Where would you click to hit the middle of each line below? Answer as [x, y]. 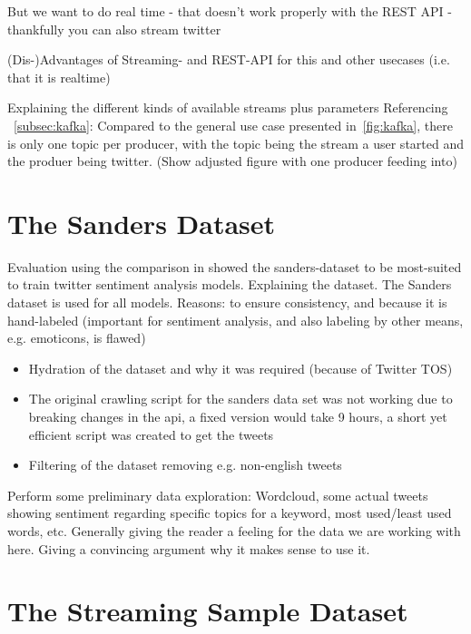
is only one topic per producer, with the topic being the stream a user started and [235, 143]
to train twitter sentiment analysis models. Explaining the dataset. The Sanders [230, 284]
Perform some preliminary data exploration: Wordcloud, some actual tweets [218, 495]
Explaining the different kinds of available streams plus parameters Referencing [228, 107]
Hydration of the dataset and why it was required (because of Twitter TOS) [240, 368]
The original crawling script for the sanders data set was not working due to [240, 399]
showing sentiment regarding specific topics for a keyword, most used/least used [230, 513]
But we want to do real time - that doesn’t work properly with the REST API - [230, 11]
